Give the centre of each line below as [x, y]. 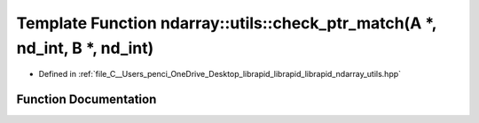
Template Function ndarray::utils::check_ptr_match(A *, [227, 23]
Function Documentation [86, 100]
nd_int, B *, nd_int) [85, 48]
